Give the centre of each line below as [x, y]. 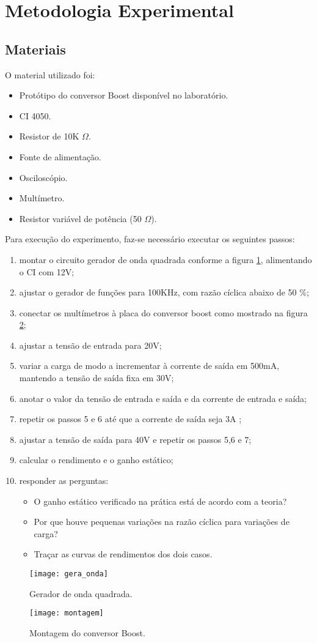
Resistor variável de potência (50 [80, 218]
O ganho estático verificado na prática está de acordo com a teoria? [160, 501]
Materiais [35, 49]
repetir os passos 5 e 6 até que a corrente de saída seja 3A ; [130, 419]
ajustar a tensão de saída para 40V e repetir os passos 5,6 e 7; [135, 439]
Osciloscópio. [43, 177]
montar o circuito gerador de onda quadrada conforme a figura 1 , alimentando [166, 259]
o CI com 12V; [47, 271]
